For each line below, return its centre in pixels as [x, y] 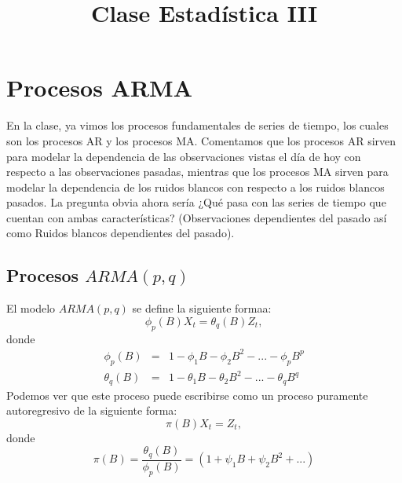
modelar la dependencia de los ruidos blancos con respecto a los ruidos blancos [196, 187]
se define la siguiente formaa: [202, 308]
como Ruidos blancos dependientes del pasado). [121, 233]
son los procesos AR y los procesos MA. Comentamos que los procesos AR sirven [201, 140]
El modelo [31, 308]
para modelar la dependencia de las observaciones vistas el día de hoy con [184, 156]
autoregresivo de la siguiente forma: [92, 410]
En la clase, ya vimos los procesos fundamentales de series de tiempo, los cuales [197, 125]
